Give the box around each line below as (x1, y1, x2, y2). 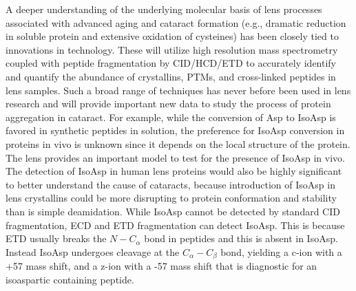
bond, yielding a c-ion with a (220, 244, 342, 259)
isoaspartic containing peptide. (6, 272, 134, 286)
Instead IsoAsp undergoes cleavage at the (6, 244, 180, 259)
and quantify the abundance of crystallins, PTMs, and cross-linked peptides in (6, 69, 336, 83)
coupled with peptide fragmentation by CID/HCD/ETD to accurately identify (6, 56, 337, 70)
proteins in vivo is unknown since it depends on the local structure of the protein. (6, 136, 350, 151)
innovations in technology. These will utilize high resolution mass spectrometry (6, 42, 338, 56)
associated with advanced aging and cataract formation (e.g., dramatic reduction (6, 15, 346, 30)
